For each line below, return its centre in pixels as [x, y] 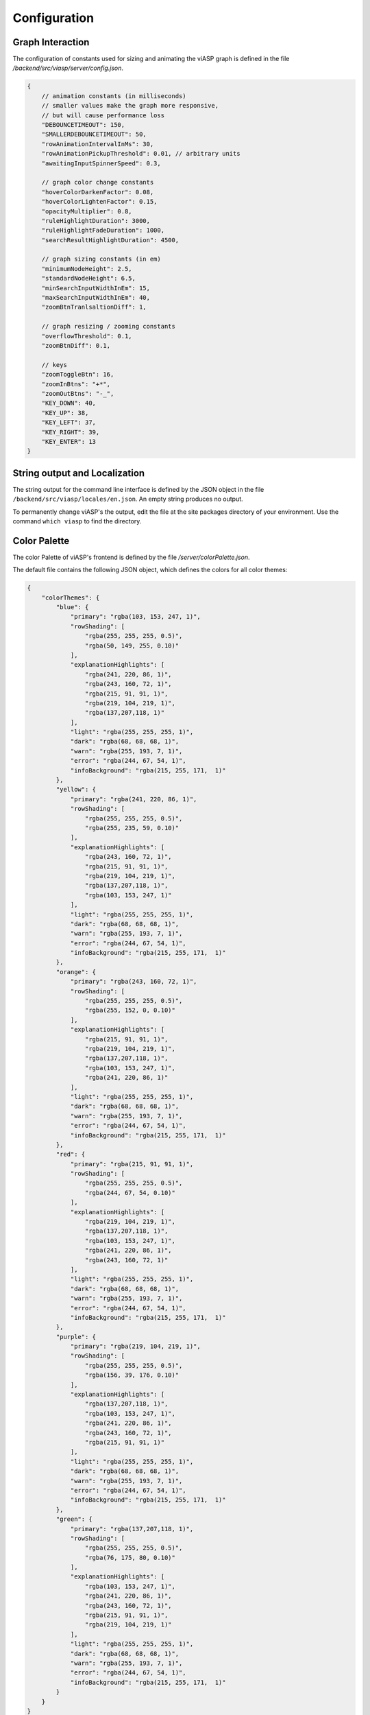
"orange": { [76, 972]
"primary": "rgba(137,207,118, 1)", [132, 1529]
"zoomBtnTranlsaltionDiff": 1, [94, 307]
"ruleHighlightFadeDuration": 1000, [103, 230]
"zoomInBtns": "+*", [76, 384]
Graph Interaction [51, 42]
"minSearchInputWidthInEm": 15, [96, 288]
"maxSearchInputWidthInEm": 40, [96, 298]
